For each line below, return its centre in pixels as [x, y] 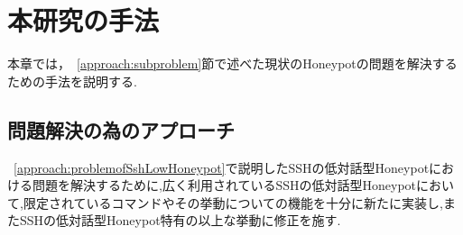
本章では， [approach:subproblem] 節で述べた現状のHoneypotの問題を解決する [232, 63]
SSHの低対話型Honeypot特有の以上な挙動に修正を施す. [180, 220]
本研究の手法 [83, 20]
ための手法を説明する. [72, 81]
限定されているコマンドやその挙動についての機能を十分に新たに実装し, [233, 202]
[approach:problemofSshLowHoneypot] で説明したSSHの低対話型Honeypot [222, 167]
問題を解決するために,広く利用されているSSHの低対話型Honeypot [224, 185]
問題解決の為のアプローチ [121, 129]
